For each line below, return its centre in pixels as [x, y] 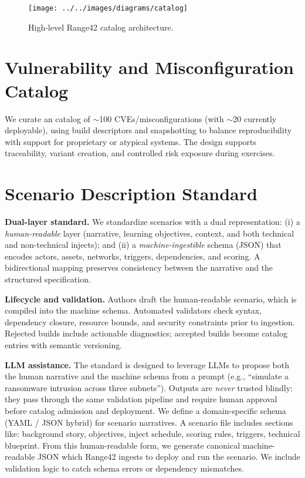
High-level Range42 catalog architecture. [101, 27]
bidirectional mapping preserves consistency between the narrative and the [139, 267]
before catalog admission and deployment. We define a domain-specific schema [145, 410]
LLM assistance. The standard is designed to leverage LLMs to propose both [147, 364]
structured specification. [48, 279]
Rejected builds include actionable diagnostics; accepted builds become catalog [146, 333]
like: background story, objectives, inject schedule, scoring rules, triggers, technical [152, 434]
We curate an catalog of [48, 118]
